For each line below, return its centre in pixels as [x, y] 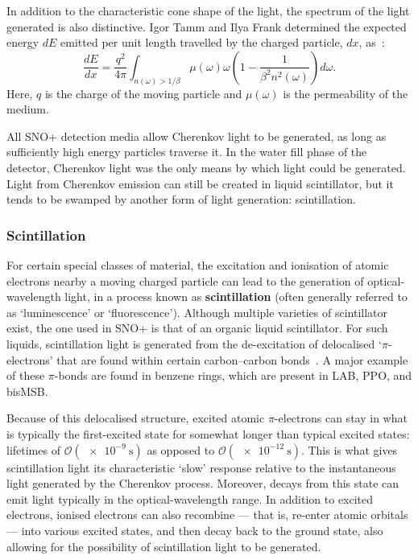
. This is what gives [349, 449]
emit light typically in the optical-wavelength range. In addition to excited [190, 498]
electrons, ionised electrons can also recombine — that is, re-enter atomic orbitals [207, 515]
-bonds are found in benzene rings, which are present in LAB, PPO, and [233, 375]
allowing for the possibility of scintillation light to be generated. [164, 546]
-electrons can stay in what [341, 418]
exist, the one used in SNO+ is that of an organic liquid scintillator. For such [197, 328]
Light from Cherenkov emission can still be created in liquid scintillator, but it [200, 183]
